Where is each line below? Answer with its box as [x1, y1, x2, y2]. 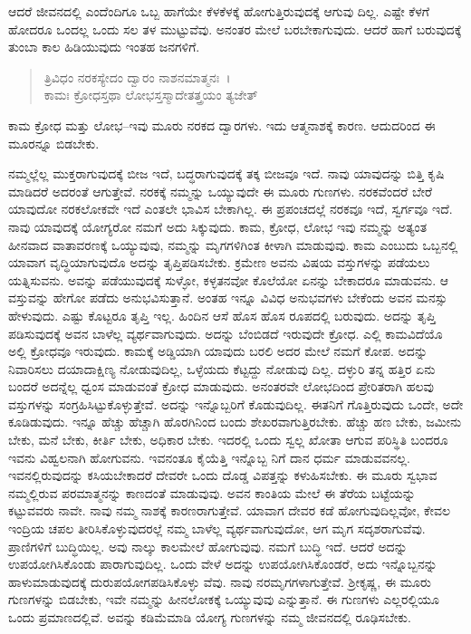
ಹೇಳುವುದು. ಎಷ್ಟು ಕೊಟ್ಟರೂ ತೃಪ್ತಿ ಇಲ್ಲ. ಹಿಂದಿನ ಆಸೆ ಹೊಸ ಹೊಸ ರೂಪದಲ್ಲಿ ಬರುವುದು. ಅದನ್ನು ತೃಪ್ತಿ [8, 305, 436, 324]
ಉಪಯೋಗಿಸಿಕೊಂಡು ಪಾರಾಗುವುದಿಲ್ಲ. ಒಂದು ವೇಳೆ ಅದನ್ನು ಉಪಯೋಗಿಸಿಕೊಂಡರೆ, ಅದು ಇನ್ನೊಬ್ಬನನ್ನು [8, 554, 437, 573]
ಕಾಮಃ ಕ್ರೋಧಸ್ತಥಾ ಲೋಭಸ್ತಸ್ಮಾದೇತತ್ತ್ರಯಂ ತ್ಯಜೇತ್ [43, 85, 258, 104]
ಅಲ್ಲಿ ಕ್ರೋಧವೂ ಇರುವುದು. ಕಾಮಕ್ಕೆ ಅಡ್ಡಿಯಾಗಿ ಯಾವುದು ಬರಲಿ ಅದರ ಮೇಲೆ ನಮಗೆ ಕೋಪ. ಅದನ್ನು [8, 341, 428, 360]
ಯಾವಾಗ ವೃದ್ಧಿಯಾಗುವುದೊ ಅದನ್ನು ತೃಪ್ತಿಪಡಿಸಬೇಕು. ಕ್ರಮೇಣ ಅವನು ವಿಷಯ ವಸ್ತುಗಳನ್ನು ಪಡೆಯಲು [8, 253, 430, 272]
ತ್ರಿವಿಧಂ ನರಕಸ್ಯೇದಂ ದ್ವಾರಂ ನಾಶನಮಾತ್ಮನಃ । [43, 67, 231, 86]
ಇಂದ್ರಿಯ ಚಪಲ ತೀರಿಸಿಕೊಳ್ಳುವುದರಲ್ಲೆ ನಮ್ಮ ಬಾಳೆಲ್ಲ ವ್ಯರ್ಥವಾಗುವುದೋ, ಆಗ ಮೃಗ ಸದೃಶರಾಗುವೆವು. [8, 519, 426, 538]
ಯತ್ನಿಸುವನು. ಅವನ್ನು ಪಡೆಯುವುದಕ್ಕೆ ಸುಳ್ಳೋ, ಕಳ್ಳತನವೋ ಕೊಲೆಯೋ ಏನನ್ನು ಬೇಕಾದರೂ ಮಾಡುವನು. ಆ [8, 270, 448, 289]
